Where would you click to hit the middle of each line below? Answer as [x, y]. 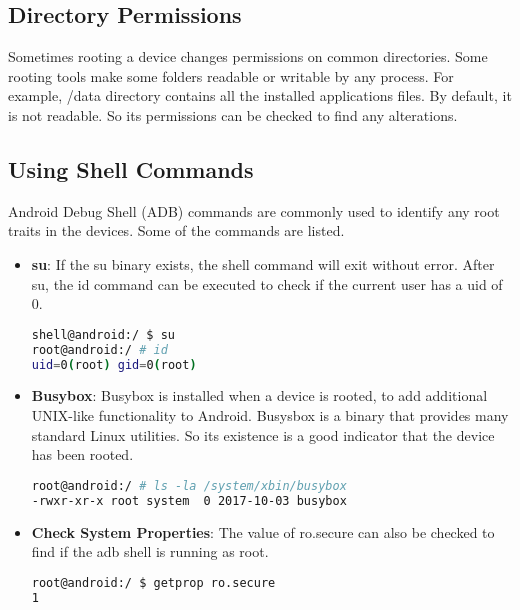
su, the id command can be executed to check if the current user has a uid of [267, 283]
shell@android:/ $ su [103, 334]
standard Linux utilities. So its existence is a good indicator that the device [263, 434]
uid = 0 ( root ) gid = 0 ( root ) [114, 364]
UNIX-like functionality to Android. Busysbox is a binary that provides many [270, 414]
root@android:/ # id [99, 349]
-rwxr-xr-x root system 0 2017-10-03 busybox [189, 500]
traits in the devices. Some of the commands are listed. [176, 230]
